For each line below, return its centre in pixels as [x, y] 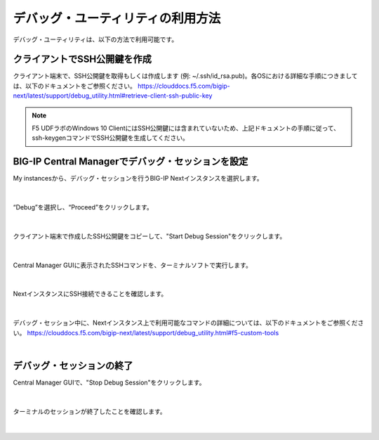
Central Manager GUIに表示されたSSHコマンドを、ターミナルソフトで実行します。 [132, 265]
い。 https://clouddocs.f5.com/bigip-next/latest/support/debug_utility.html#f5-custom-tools [146, 332]
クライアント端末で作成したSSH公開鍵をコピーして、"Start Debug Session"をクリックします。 [149, 236]
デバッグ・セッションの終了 [73, 365]
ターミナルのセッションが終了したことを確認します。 [89, 411]
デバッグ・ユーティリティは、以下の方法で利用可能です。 [95, 39]
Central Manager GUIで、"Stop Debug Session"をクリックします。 [109, 382]
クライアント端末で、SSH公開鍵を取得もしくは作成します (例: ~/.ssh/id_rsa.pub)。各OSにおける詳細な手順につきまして [185, 76]
